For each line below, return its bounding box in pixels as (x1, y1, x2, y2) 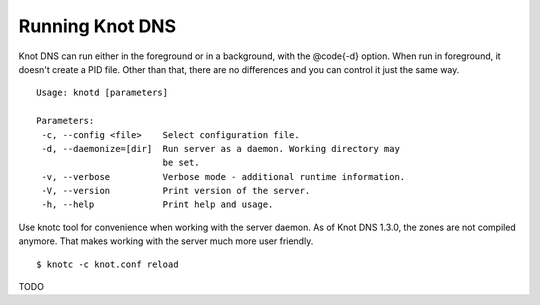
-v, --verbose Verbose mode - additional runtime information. (41, 171, 406, 182)
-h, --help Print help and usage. (41, 199, 274, 210)
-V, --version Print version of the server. (41, 185, 311, 197)
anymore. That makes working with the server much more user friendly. (18, 235, 314, 247)
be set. (162, 157, 200, 169)
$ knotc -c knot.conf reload (36, 258, 179, 270)
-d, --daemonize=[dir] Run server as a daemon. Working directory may (41, 143, 400, 154)
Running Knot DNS (18, 15, 177, 37)
